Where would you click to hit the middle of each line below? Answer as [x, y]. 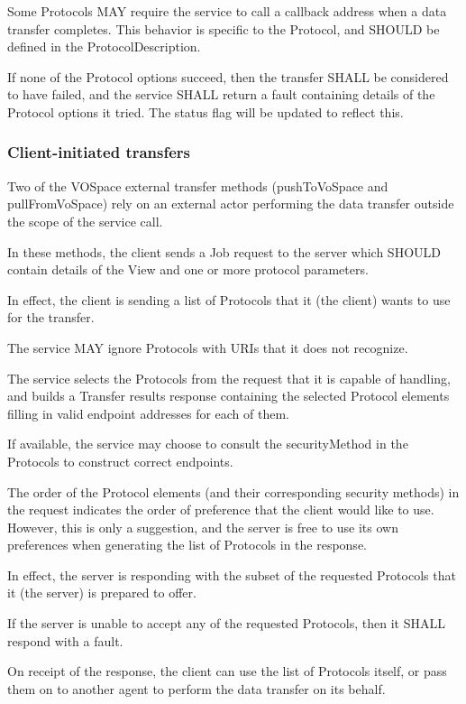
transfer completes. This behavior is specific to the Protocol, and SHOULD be [224, 28]
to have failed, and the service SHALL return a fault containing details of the [221, 94]
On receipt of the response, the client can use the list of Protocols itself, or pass [227, 671]
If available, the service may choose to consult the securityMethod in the [208, 444]
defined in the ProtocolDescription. [104, 46]
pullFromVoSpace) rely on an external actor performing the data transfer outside [231, 204]
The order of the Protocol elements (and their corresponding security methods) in [233, 491]
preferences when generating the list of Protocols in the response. [187, 545]
